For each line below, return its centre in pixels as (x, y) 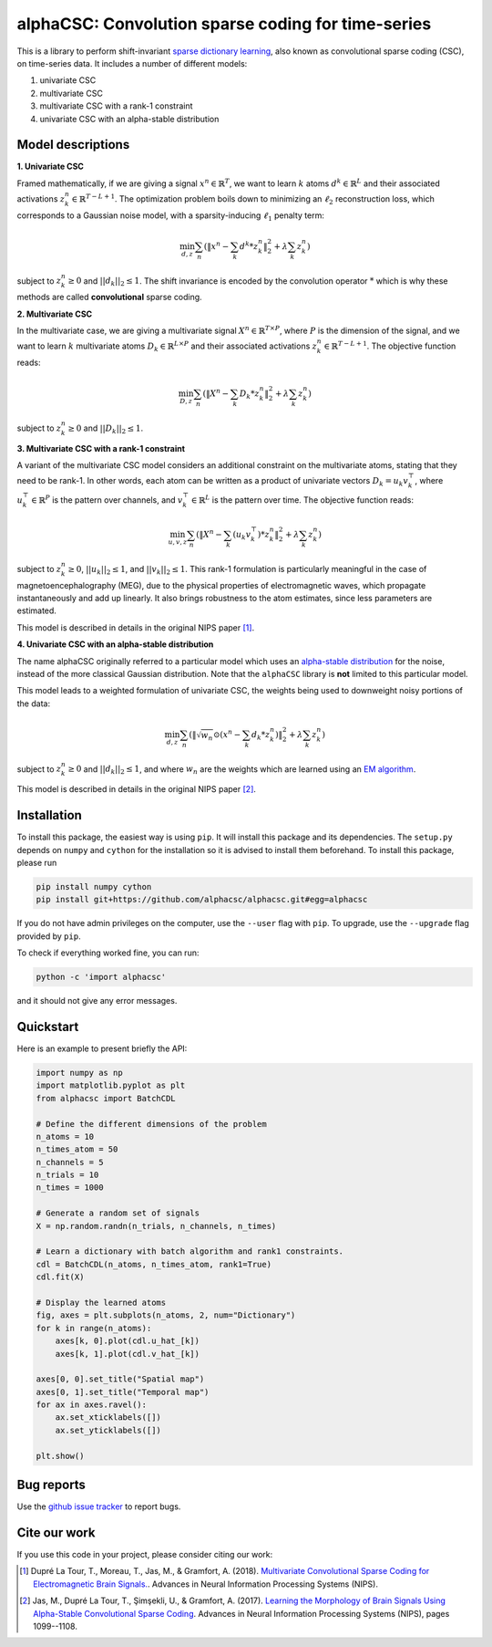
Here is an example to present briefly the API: (102, 1048)
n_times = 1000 (70, 1188)
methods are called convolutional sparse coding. (109, 297)
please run (37, 862)
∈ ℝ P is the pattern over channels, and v (107, 500)
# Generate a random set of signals (118, 1213)
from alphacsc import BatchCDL (106, 1098)
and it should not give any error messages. (97, 1001)
